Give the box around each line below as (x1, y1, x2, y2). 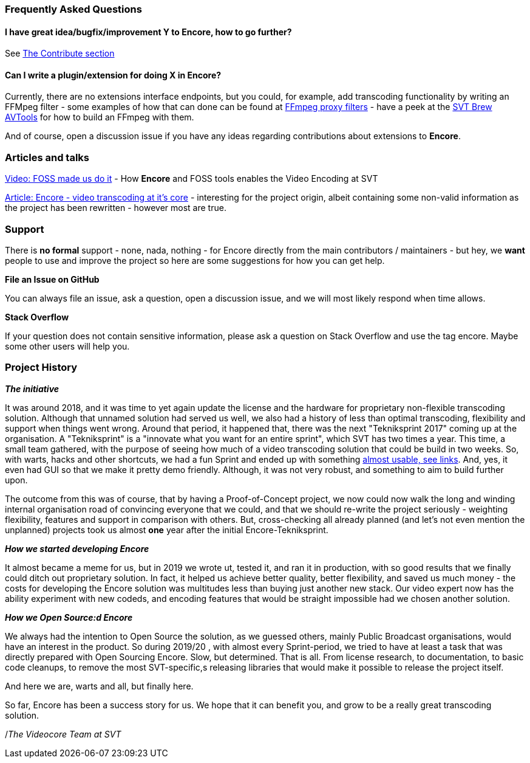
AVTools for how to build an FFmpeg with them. (5, 112, 194, 123)
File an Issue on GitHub (5, 274, 100, 285)
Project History (5, 361, 78, 374)
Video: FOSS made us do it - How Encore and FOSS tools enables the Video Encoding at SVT (5, 173, 378, 184)
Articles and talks (5, 151, 89, 164)
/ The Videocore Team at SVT (5, 728, 121, 739)
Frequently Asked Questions (5, 3, 142, 15)
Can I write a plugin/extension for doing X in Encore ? (5, 69, 222, 80)
